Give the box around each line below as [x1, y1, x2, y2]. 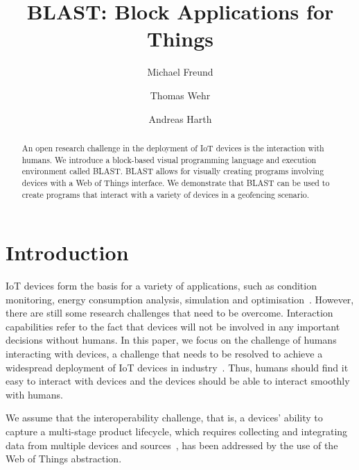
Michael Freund [147, 65, 213, 79]
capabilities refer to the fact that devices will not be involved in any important [6, 319, 340, 333]
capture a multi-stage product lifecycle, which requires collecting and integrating [6, 424, 348, 439]
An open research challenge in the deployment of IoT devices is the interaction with [21, 142, 324, 153]
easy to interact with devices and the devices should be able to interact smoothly [6, 374, 350, 388]
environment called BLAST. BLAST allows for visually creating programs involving [21, 165, 324, 177]
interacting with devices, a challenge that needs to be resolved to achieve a [6, 346, 323, 361]
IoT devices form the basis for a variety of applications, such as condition [6, 278, 317, 293]
